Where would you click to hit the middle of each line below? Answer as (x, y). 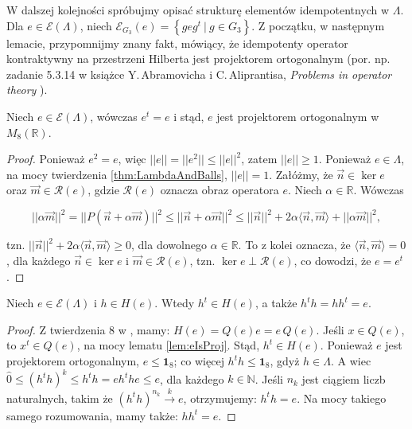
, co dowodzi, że (332, 261)
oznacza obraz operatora (220, 190)
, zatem (259, 159)
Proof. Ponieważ (46, 159)
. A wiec (351, 361)
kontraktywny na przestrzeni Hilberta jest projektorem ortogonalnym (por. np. (198, 58)
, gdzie (103, 190)
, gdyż (285, 361)
